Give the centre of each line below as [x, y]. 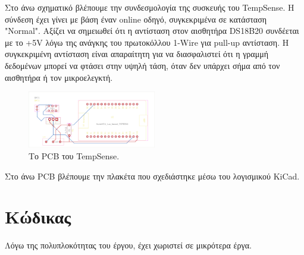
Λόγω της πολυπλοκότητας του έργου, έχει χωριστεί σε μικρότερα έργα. [128, 245]
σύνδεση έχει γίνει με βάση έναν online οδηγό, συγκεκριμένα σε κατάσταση [136, 19]
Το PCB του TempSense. [74, 156]
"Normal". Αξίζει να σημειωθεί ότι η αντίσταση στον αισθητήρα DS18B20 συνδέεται [152, 31]
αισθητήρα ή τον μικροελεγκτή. [59, 77]
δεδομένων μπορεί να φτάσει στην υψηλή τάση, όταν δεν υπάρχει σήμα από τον [142, 65]
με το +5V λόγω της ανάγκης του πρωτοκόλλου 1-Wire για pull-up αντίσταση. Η [147, 42]
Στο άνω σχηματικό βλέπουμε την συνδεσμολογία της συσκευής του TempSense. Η [150, 7]
